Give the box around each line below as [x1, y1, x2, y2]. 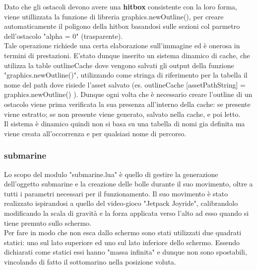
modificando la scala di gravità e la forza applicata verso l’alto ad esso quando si [4, 207, 249, 218]
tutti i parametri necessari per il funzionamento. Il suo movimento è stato [4, 188, 228, 198]
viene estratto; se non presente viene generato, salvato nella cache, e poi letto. [4, 108, 241, 119]
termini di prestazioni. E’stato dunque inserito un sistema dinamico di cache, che [4, 50, 250, 60]
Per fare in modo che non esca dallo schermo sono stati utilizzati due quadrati [4, 227, 242, 238]
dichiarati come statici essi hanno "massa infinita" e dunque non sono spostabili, [4, 247, 247, 257]
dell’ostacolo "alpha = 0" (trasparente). [4, 30, 123, 41]
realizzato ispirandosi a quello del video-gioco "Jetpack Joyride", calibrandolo [4, 198, 238, 208]
